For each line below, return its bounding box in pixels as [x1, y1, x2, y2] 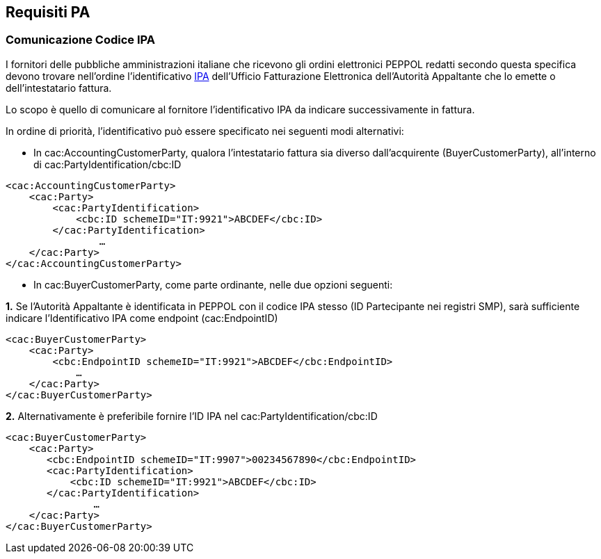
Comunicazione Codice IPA [6, 33, 155, 47]
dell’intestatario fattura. [6, 81, 112, 94]
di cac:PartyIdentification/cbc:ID [33, 158, 182, 170]
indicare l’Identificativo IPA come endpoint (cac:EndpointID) [6, 311, 278, 324]
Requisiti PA [6, 3, 90, 21]
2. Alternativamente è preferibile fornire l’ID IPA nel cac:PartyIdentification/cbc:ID [6, 410, 378, 422]
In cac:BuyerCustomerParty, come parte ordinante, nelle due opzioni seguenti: [33, 278, 393, 291]
